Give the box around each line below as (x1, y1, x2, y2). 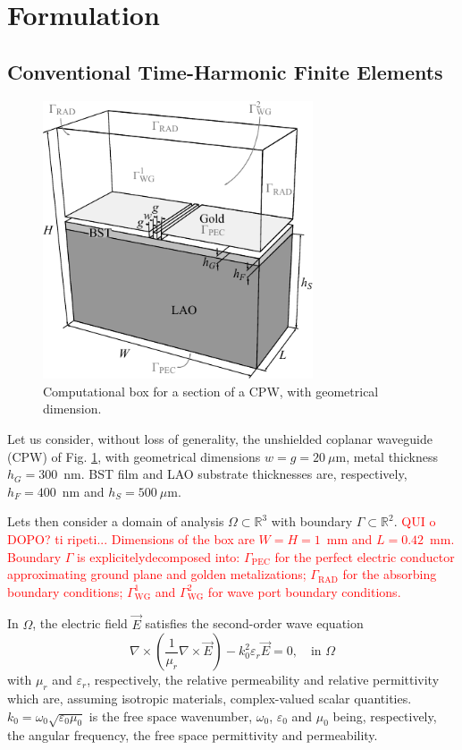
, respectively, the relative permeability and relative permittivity (87, 670, 440, 689)
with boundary (271, 512, 353, 531)
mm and (326, 530, 373, 549)
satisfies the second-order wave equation (145, 614, 364, 633)
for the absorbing (342, 565, 437, 584)
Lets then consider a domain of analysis (7, 512, 224, 531)
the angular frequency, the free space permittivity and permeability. (7, 726, 378, 745)
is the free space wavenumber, (88, 706, 253, 725)
